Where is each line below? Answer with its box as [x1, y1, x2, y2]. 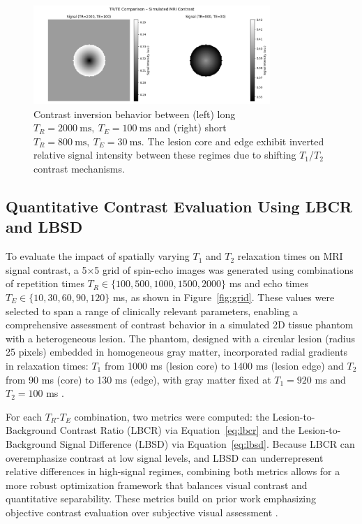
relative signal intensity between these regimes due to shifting [33, 147, 296, 162]
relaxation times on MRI [237, 249, 343, 263]
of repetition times [6, 276, 84, 291]
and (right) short [154, 120, 227, 135]
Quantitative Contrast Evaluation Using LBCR [6, 196, 352, 217]
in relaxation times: [6, 358, 89, 372]
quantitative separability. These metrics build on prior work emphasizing [6, 491, 317, 506]
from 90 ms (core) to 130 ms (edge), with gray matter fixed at [6, 372, 271, 386]
